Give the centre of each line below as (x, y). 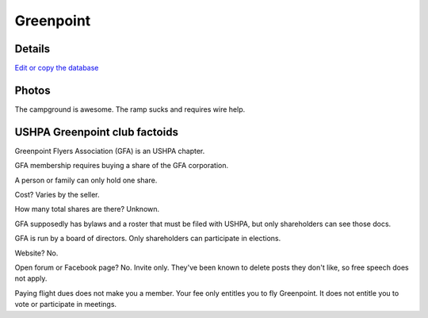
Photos (32, 90)
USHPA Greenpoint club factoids (96, 132)
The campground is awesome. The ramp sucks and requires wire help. (130, 109)
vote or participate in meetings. (66, 305)
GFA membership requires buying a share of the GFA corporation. (122, 166)
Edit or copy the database (57, 68)
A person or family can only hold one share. (86, 180)
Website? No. (36, 253)
